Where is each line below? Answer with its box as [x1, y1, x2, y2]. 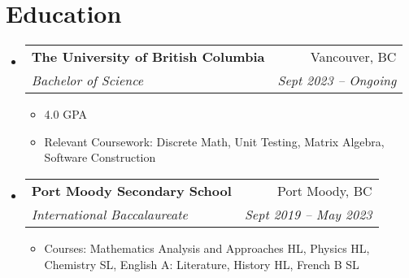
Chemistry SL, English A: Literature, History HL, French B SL [44, 255, 359, 272]
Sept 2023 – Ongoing [277, 71, 397, 90]
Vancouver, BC [310, 47, 397, 67]
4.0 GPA [44, 106, 88, 123]
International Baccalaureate [31, 204, 188, 224]
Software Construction [44, 149, 156, 166]
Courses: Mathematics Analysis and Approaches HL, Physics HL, [44, 239, 370, 256]
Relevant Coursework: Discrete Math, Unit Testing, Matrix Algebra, [44, 132, 385, 150]
